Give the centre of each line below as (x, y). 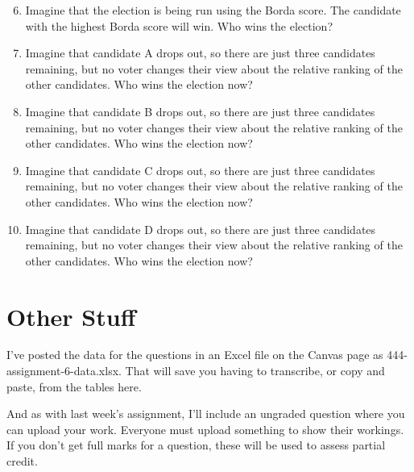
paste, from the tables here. (74, 386)
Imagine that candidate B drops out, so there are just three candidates (200, 111)
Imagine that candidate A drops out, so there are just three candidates (200, 53)
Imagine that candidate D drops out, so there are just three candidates (201, 229)
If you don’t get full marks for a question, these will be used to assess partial (196, 445)
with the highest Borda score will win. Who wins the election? (179, 25)
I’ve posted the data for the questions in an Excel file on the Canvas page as (195, 355)
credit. (22, 461)
